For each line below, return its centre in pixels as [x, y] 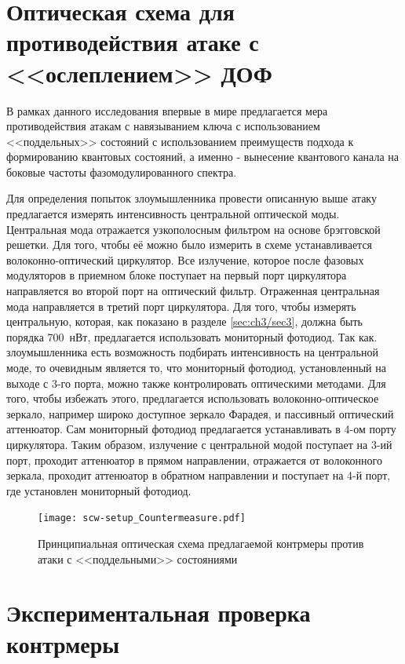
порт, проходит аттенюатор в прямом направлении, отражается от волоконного [194, 460]
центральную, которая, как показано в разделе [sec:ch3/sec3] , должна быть [184, 321]
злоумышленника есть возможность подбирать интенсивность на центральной [192, 352]
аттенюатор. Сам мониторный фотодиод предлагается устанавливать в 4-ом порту [201, 429]
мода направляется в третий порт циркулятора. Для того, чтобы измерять [181, 306]
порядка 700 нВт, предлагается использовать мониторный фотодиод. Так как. [192, 336]
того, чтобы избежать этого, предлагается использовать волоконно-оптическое [193, 398]
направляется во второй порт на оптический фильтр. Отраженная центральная [193, 291]
